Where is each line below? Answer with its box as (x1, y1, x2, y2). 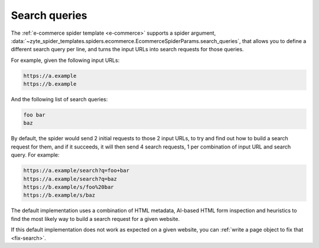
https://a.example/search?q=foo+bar (23, 167, 130, 174)
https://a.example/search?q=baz (23, 176, 118, 182)
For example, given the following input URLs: (11, 57, 120, 64)
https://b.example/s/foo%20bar (23, 183, 115, 190)
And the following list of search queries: (11, 96, 108, 103)
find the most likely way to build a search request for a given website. (11, 215, 180, 222)
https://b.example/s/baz (23, 192, 96, 199)
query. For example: (11, 151, 60, 158)
